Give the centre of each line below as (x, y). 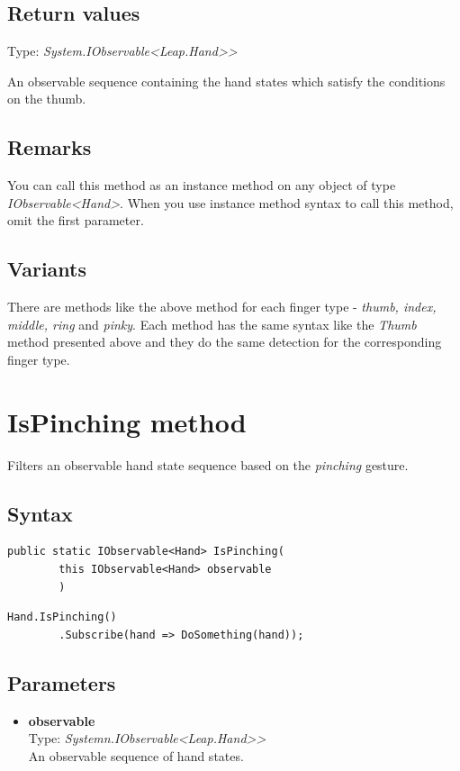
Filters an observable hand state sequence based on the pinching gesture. (208, 464)
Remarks (50, 147)
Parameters (62, 682)
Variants (47, 269)
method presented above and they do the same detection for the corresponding (225, 342)
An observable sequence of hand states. (136, 755)
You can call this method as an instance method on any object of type (202, 185)
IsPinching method (127, 421)
